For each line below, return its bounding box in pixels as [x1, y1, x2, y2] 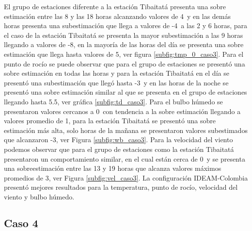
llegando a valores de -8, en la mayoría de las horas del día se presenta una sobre [4, 39, 244, 49]
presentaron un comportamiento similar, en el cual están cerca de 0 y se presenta [4, 153, 245, 164]
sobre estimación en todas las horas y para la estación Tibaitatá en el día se [4, 68, 229, 78]
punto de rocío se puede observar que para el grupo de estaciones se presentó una [4, 58, 245, 68]
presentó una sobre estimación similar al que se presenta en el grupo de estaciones [4, 87, 247, 97]
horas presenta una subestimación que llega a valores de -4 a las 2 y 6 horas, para [4, 20, 247, 31]
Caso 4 [4, 215, 38, 230]
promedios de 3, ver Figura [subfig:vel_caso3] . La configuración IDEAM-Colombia [4, 172, 248, 182]
